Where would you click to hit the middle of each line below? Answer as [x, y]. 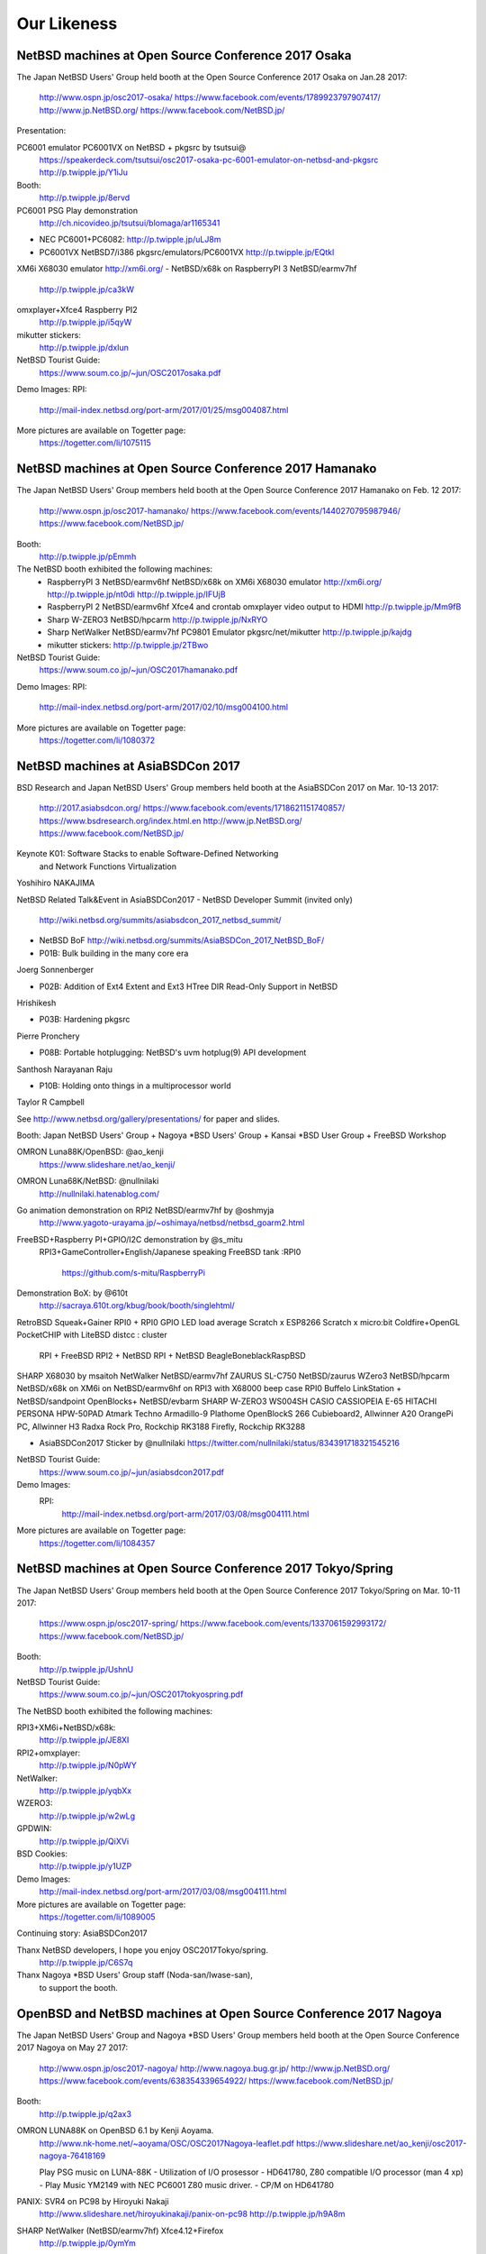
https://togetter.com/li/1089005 [98, 1917]
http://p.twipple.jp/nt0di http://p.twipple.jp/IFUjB [136, 594]
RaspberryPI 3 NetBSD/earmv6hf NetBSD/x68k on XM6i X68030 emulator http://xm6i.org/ [215, 582]
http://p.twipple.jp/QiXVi [84, 1841]
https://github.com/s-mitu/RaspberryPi [134, 1272]
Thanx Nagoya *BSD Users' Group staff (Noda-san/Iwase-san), [135, 1975]
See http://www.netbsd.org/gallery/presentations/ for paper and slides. [148, 1119]
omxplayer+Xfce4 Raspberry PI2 [77, 309]
